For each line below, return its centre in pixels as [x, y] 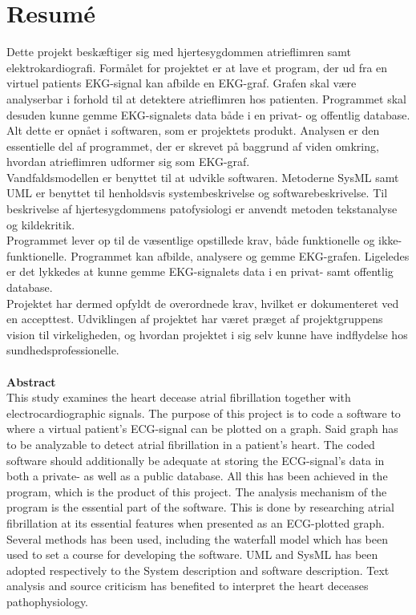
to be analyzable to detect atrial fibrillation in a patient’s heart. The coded [191, 444]
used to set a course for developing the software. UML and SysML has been [192, 554]
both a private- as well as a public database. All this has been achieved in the [197, 476]
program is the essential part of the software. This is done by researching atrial [200, 507]
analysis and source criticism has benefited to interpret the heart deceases [188, 586]
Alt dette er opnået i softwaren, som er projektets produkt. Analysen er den [193, 130]
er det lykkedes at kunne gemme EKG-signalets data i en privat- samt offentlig [200, 271]
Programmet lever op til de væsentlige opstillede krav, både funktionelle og [191, 240]
